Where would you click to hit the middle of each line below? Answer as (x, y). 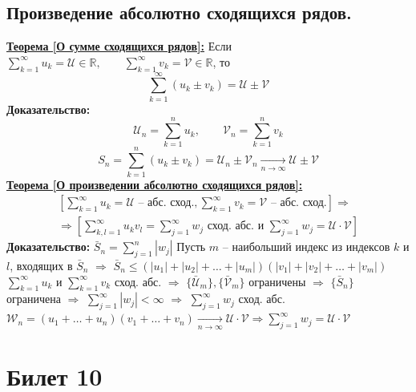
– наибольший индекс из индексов (306, 247)
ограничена (34, 299)
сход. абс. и (236, 226)
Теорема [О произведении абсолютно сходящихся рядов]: (155, 184)
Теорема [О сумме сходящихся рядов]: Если (119, 46)
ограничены (277, 281)
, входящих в (41, 266)
